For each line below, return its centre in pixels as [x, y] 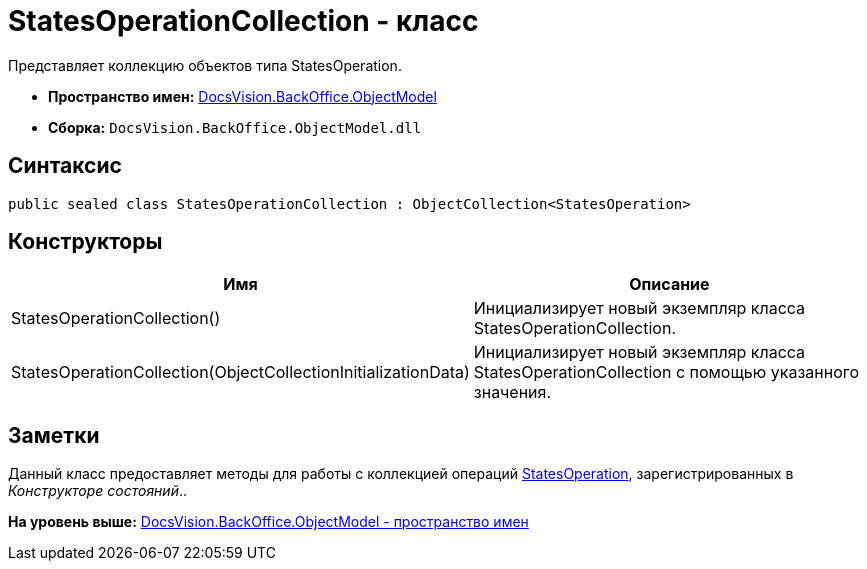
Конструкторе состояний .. [98, 491]
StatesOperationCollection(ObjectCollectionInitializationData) [240, 372]
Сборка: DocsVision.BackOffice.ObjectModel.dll [235, 127]
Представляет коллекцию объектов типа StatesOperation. [205, 65]
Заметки [54, 435]
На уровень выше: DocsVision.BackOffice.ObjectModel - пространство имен [268, 522]
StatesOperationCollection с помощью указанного [666, 372]
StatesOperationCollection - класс [243, 21]
